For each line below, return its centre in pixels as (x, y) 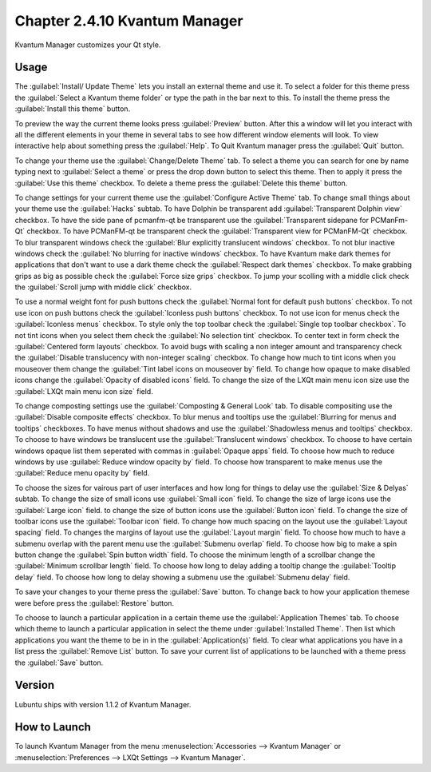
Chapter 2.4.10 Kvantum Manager (129, 21)
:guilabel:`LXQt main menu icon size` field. (84, 391)
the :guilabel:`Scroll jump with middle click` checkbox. (103, 287)
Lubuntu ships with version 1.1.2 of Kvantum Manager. (103, 704)
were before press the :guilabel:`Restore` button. (95, 603)
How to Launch (53, 727)
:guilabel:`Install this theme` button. (73, 109)
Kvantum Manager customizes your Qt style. (88, 45)
